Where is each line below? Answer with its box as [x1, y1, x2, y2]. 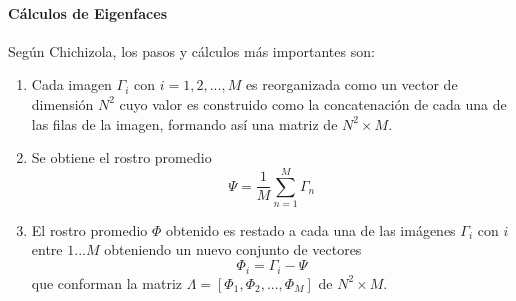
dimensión [31, 93, 94, 114]
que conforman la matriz [31, 272, 182, 293]
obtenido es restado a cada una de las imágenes [165, 219, 456, 240]
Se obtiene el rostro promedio [31, 147, 212, 168]
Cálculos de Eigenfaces [8, 2, 167, 23]
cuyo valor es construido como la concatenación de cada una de [119, 93, 507, 114]
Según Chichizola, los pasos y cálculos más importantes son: [8, 40, 375, 61]
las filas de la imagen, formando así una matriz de [31, 113, 338, 134]
